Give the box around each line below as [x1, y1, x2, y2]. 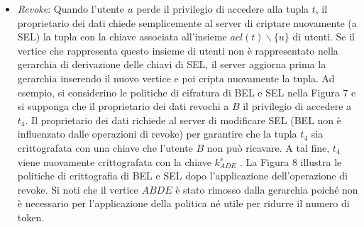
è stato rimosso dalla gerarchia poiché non [175, 182, 358, 196]
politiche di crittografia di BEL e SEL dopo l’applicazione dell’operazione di [17, 168, 348, 183]
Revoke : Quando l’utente [17, 1, 124, 16]
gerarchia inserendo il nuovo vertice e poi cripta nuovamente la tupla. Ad [17, 70, 335, 85]
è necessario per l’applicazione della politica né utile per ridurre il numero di [17, 196, 350, 211]
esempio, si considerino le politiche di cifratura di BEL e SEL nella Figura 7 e [17, 84, 356, 99]
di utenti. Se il [292, 29, 355, 44]
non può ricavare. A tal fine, [206, 140, 330, 155]
